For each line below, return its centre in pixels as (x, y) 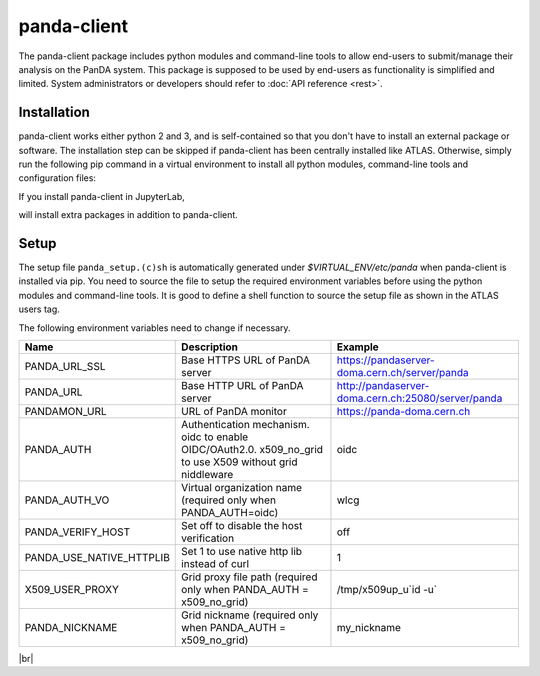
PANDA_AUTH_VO (67, 500)
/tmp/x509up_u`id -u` (387, 590)
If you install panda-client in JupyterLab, (101, 196)
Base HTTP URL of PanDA (242, 386)
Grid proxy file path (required (249, 577)
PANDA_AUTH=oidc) (230, 513)
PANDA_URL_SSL (65, 367)
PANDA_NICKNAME (71, 628)
